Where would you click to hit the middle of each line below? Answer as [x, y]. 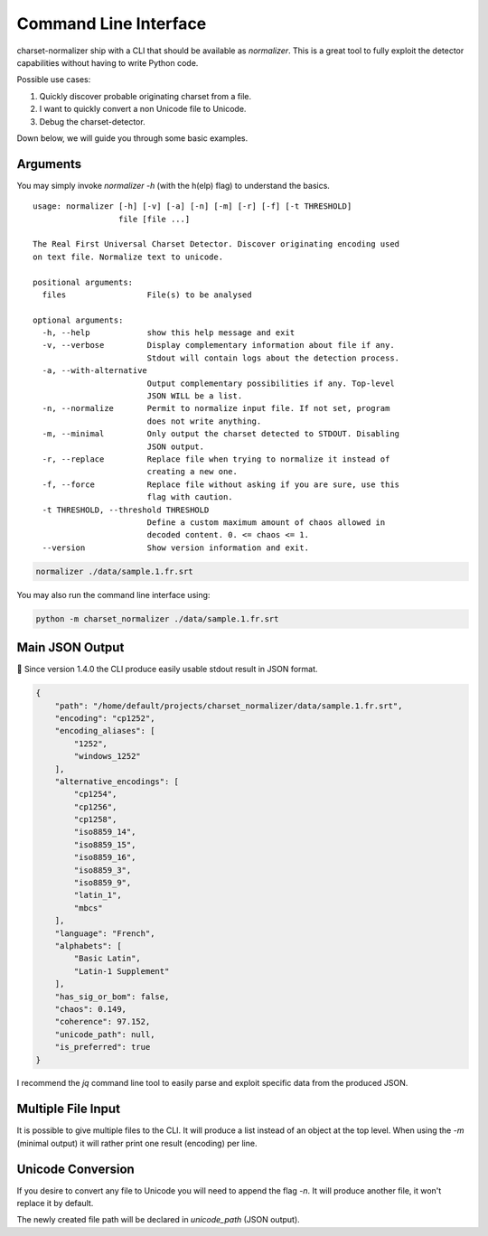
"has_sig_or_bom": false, [112, 997]
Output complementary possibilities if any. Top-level [271, 383]
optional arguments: [78, 320]
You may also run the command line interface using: [113, 595]
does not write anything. [204, 421]
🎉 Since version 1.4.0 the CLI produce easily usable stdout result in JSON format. [167, 669]
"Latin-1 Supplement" [122, 971]
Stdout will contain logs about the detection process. [273, 358]
